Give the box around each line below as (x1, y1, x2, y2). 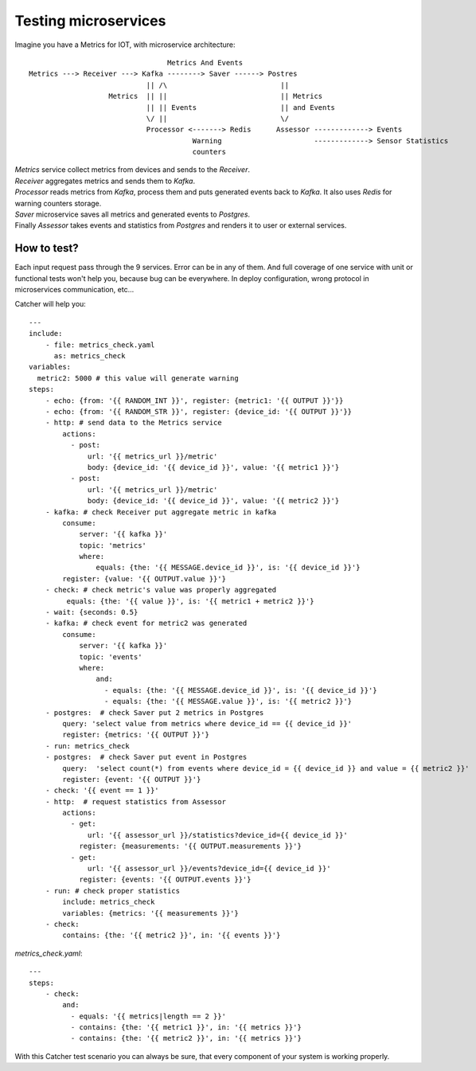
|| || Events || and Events (146, 103, 336, 111)
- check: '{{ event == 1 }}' (45, 786, 159, 795)
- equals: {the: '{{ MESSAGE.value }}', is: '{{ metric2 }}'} (103, 697, 353, 706)
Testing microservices (14, 12, 166, 29)
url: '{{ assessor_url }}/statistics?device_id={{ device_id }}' (88, 831, 348, 839)
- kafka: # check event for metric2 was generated (45, 619, 248, 628)
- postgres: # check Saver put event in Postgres (45, 752, 248, 762)
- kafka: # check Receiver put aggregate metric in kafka (45, 507, 277, 517)
